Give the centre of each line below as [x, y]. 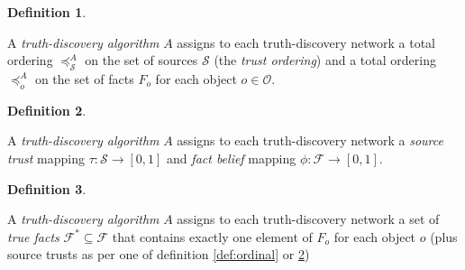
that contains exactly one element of [212, 236]
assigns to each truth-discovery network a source [310, 140]
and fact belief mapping [232, 158]
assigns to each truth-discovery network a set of [308, 219]
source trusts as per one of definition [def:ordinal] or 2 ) [159, 254]
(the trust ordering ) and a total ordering [325, 60]
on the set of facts [84, 78]
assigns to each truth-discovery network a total [306, 42]
